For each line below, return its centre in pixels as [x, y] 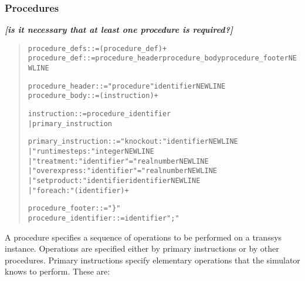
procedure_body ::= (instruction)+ [93, 96]
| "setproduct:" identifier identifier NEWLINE [114, 181]
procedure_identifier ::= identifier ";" [104, 218]
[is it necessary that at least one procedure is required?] [119, 30]
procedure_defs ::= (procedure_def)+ [97, 48]
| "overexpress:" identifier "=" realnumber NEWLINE [122, 171]
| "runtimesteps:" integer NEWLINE [91, 152]
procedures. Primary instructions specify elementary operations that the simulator [152, 260]
